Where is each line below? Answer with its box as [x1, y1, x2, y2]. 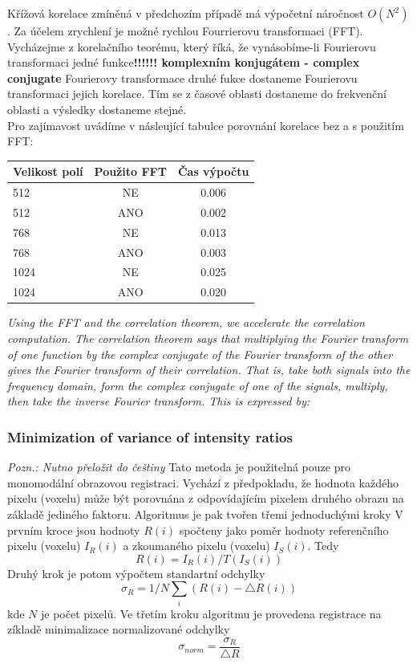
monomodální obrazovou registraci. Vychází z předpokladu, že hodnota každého [7, 474, 399, 491]
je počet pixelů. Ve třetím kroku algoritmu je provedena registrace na [40, 605, 382, 621]
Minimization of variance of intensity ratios [7, 426, 293, 446]
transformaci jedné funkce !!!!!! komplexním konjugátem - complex [7, 54, 360, 71]
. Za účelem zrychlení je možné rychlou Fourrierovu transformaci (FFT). [7, 22, 363, 39]
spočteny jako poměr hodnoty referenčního [179, 521, 389, 538]
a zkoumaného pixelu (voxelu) [123, 537, 270, 554]
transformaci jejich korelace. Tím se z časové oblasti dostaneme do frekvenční [7, 85, 387, 102]
